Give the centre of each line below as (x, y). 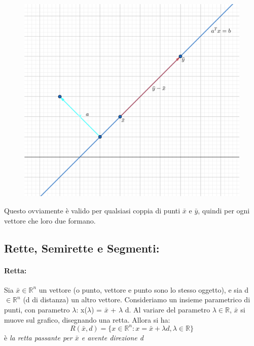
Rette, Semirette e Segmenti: (82, 248)
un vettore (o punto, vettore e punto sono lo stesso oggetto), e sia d (144, 289)
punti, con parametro (37, 309)
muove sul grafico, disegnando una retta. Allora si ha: (87, 319)
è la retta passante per (38, 337)
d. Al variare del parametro (168, 309)
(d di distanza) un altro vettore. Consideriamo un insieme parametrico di (137, 300)
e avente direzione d (112, 337)
